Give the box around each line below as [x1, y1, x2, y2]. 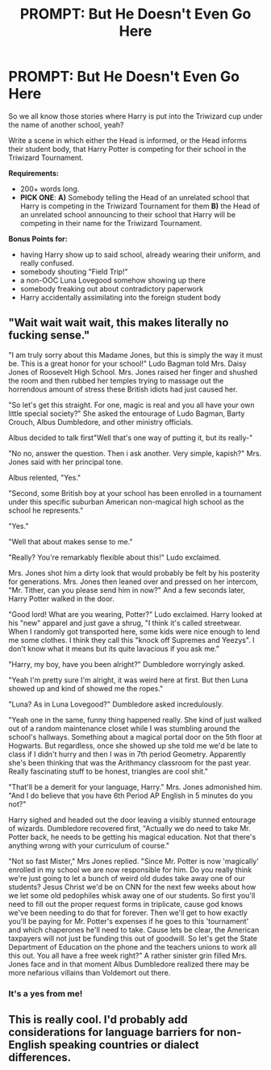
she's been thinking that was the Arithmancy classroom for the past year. [8, 757, 252, 767]
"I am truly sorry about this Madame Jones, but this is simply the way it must [8, 350, 263, 359]
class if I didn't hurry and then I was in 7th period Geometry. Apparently [8, 749, 246, 759]
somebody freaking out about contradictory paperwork [19, 283, 204, 293]
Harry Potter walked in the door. [8, 594, 115, 603]
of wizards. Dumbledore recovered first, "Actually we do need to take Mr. [8, 823, 251, 833]
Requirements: [8, 168, 59, 178]
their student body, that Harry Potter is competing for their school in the [8, 144, 247, 153]
